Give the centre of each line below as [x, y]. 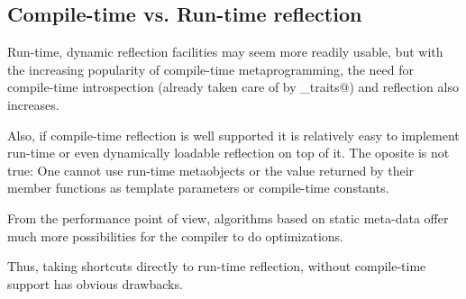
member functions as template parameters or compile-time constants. [198, 188]
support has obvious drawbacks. [95, 283]
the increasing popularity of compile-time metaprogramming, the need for [211, 69]
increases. [33, 104]
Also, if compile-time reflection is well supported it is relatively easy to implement [233, 135]
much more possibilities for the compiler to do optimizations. [175, 236]
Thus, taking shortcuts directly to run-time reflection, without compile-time [217, 266]
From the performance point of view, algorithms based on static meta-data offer [228, 217]
